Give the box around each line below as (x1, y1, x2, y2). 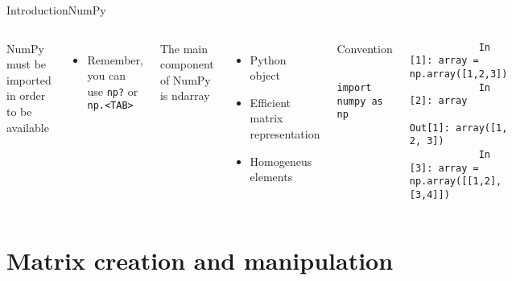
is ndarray (159, 87, 210, 104)
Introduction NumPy (6, 2, 106, 18)
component (159, 56, 214, 72)
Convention (337, 39, 393, 56)
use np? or (87, 82, 138, 99)
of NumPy (159, 71, 211, 88)
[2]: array (409, 95, 468, 107)
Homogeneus (250, 152, 312, 169)
